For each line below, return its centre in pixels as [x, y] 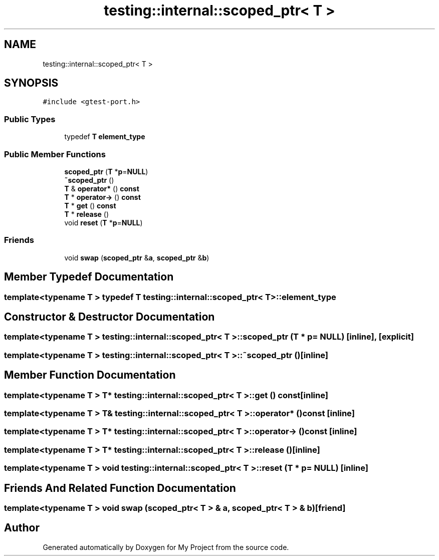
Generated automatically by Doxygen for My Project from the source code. [166, 547]
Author [22, 528]
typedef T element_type [105, 137]
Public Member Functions [55, 154]
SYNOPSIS [31, 83]
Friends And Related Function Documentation [120, 488]
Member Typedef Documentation [89, 277]
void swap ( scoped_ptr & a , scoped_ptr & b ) [137, 257]
